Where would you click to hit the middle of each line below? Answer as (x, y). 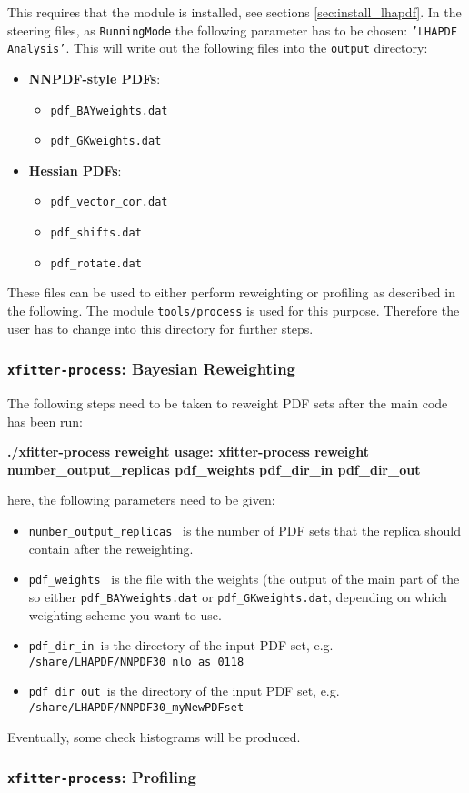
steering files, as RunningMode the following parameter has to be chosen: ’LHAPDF (232, 30)
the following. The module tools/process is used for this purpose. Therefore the (234, 310)
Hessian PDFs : (75, 170)
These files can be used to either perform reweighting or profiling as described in (231, 292)
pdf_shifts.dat (96, 233)
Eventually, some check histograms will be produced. (154, 736)
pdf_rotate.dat (96, 263)
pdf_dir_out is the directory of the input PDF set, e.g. (184, 691)
